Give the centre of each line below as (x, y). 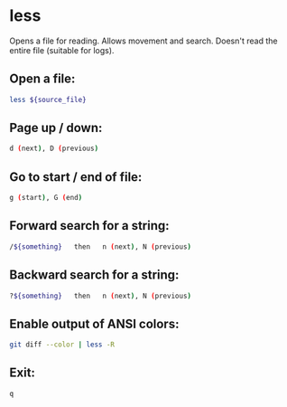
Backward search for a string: (94, 275)
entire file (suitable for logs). (62, 50)
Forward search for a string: (89, 226)
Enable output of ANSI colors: (94, 323)
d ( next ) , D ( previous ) (54, 149)
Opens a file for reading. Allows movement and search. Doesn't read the (143, 41)
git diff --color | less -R (62, 345)
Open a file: (42, 79)
